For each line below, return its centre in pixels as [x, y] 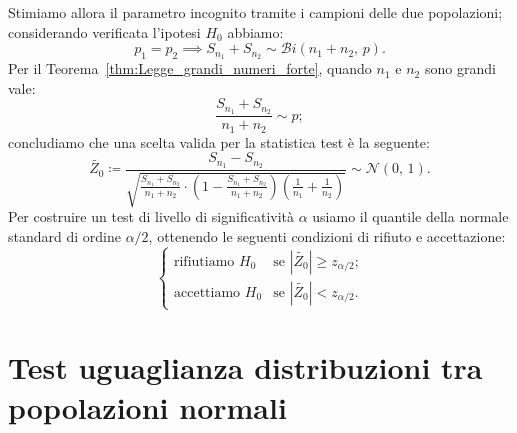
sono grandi [460, 68]
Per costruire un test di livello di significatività [151, 216]
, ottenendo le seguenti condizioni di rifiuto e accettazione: [327, 236]
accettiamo [207, 292]
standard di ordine [64, 236]
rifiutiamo [204, 261]
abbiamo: [255, 31]
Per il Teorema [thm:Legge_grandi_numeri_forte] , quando [190, 68]
